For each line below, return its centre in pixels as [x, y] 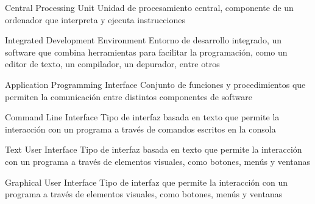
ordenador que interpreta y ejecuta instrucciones [95, 19]
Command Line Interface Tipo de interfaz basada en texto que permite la [142, 117]
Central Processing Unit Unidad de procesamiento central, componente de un [149, 7]
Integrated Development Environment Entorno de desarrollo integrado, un [143, 40]
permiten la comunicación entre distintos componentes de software [129, 96]
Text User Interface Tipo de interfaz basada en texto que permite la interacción [154, 149]
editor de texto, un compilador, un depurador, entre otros [112, 64]
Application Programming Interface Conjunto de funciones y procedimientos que [155, 84]
